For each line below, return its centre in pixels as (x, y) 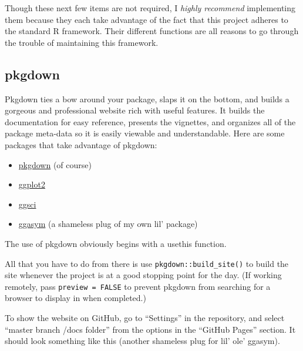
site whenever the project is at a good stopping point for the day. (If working (143, 275)
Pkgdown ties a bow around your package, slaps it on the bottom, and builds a (147, 98)
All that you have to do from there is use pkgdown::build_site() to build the (147, 263)
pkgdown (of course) (55, 164)
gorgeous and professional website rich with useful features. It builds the (135, 110)
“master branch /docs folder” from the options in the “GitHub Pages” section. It (150, 329)
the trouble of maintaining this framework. (82, 42)
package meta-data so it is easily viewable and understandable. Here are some (145, 133)
